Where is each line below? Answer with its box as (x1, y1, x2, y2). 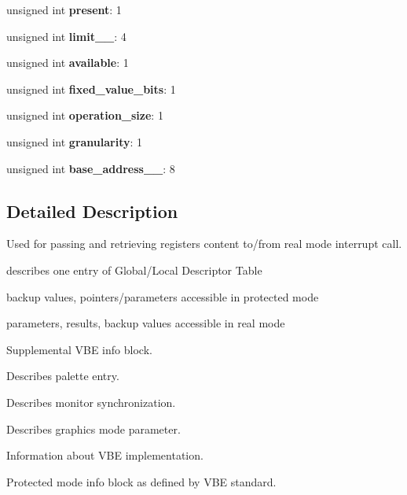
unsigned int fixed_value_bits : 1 (6, 80, 176, 97)
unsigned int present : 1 (6, 2, 122, 17)
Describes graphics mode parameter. (6, 420, 181, 437)
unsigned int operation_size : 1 (6, 107, 163, 124)
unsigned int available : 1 (6, 54, 129, 71)
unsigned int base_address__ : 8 (6, 160, 175, 176)
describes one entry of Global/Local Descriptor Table (6, 261, 262, 278)
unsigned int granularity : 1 (6, 133, 143, 150)
